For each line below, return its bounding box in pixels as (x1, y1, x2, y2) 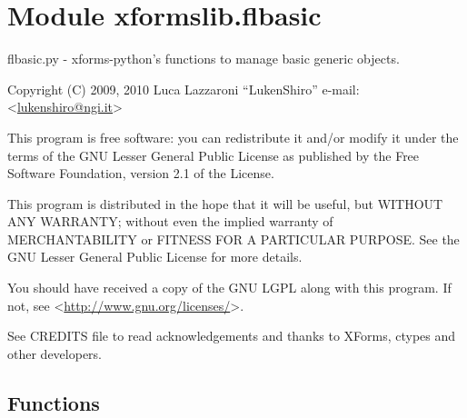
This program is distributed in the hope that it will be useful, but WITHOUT (7, 194, 443, 213)
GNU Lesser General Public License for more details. (7, 247, 303, 266)
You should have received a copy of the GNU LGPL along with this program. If (7, 278, 452, 297)
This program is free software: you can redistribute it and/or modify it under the (7, 127, 459, 146)
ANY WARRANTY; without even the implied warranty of (7, 212, 333, 231)
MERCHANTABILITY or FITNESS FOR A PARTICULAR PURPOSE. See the (7, 229, 460, 248)
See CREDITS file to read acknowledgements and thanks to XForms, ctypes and (7, 326, 456, 345)
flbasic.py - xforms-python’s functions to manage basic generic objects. (7, 49, 400, 68)
